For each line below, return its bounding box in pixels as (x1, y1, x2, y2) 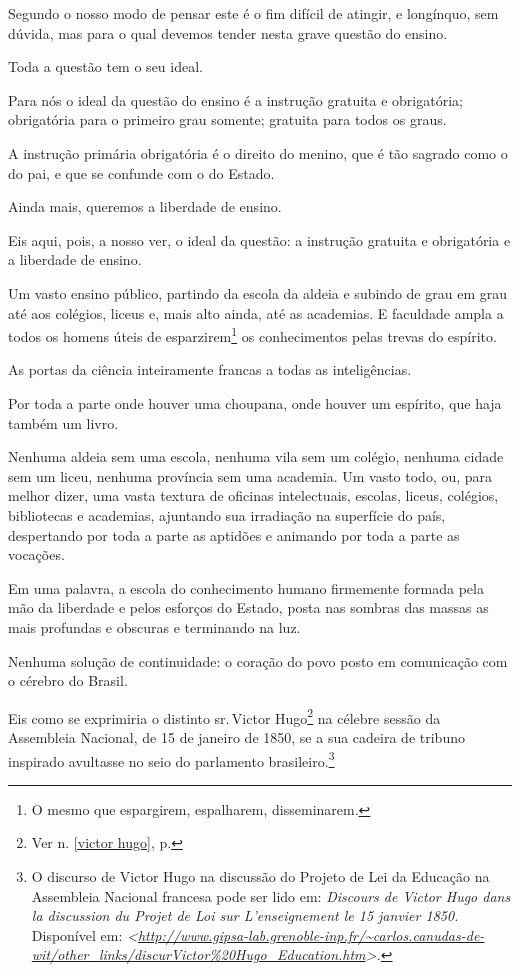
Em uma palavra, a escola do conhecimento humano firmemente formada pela (8, 577, 484, 598)
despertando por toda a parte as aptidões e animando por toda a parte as (8, 524, 460, 545)
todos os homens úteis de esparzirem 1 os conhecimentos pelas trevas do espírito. (8, 323, 497, 346)
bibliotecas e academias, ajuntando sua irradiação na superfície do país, (8, 504, 446, 525)
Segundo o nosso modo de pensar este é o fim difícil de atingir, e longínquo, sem (8, 3, 499, 23)
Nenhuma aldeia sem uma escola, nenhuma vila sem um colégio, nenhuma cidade (8, 446, 504, 467)
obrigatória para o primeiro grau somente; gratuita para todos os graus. (8, 109, 447, 130)
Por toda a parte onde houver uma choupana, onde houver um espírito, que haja (8, 392, 502, 413)
